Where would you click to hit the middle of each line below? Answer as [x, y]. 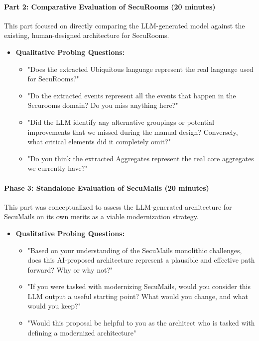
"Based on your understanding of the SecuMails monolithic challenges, [135, 250]
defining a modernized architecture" [82, 332]
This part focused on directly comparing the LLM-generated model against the [125, 25]
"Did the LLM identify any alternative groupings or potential [121, 122]
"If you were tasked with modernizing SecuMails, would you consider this [139, 286]
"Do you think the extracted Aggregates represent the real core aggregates [141, 158]
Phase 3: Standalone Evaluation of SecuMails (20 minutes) [107, 187]
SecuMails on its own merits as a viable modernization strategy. [101, 216]
